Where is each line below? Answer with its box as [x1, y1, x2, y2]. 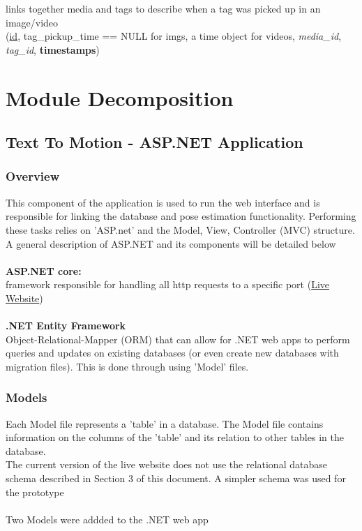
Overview [6, 167, 60, 185]
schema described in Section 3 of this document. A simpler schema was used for [6, 471, 346, 486]
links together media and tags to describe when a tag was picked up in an [6, 1, 321, 15]
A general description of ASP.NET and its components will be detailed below [6, 236, 336, 250]
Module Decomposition [6, 83, 234, 112]
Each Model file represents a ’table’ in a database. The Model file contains [6, 416, 324, 431]
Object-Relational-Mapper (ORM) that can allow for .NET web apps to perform [6, 331, 350, 346]
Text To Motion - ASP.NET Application [6, 131, 303, 153]
